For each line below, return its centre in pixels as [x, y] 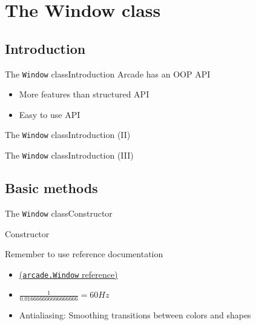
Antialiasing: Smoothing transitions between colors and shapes [135, 315]
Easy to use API [50, 114]
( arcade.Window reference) [68, 274]
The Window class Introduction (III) [69, 155]
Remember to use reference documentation [84, 254]
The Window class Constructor [59, 213]
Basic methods [51, 188]
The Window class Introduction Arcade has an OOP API [108, 74]
